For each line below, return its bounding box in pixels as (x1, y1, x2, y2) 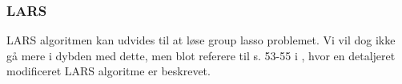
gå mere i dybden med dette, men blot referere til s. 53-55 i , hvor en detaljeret (6, 47, 396, 63)
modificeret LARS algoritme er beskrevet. (6, 63, 211, 79)
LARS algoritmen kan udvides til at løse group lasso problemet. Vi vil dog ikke (6, 32, 396, 48)
